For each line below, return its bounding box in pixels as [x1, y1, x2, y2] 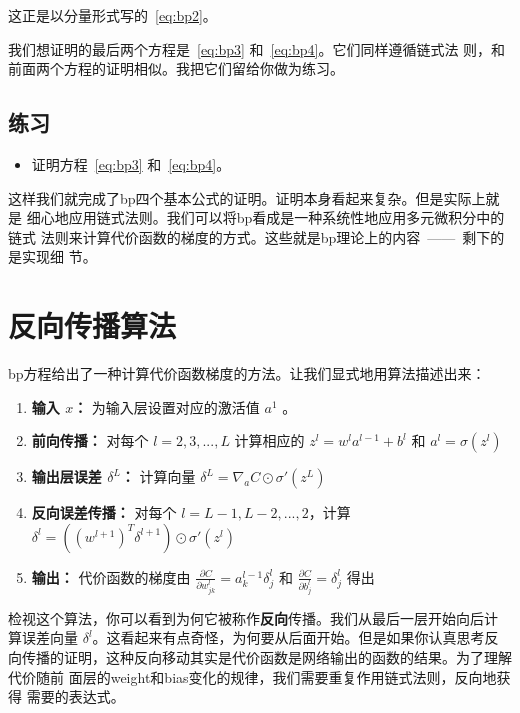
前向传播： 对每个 [31, 430, 149, 451]
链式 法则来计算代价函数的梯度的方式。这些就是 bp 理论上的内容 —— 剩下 [8, 226, 491, 247]
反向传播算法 [8, 305, 177, 346]
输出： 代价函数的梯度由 [31, 566, 191, 587]
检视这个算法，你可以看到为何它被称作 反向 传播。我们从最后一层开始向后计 [8, 607, 498, 628]
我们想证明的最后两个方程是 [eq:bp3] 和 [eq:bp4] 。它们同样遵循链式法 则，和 [8, 38, 506, 59]
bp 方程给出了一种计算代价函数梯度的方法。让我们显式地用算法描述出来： [8, 363, 486, 384]
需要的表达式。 [26, 686, 125, 707]
